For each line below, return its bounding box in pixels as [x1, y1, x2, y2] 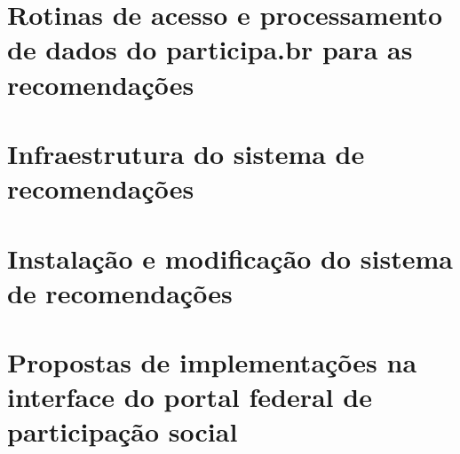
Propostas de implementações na [7, 344, 417, 380]
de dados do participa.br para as [7, 31, 413, 67]
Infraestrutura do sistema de [7, 135, 365, 171]
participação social [7, 413, 238, 450]
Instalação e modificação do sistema [7, 239, 453, 276]
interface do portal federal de [7, 379, 372, 415]
